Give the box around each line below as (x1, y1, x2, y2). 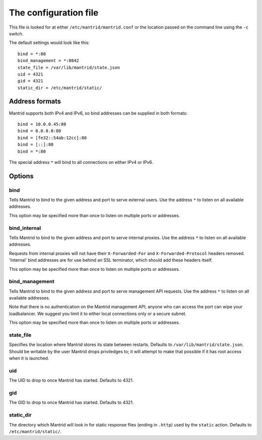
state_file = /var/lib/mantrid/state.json (17, 64, 120, 70)
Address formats (9, 97, 61, 106)
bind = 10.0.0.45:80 (17, 121, 66, 127)
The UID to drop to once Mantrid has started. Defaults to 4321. (9, 377, 134, 383)
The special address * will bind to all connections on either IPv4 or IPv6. (9, 159, 153, 165)
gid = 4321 (17, 78, 44, 84)
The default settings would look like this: (9, 40, 90, 46)
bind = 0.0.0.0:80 (17, 128, 62, 134)
